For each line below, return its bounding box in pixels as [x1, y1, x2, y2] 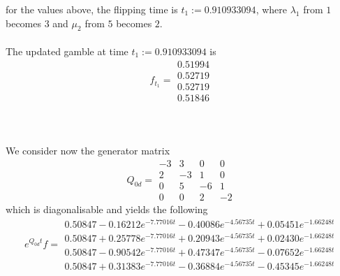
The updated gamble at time [6, 43, 128, 58]
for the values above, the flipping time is [6, 2, 178, 16]
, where [256, 2, 287, 16]
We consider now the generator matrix [6, 143, 170, 158]
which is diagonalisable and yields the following [6, 202, 208, 217]
